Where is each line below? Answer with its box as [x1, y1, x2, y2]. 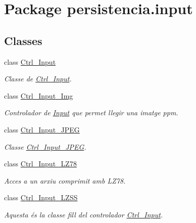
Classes [4, 32, 42, 48]
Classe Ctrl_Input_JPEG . [4, 141, 86, 152]
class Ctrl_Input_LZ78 [4, 158, 77, 169]
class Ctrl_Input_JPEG [4, 124, 80, 135]
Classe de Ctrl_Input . [4, 73, 72, 84]
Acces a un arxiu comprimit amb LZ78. [4, 175, 126, 186]
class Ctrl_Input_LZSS [4, 192, 78, 203]
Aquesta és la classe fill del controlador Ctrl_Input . [4, 209, 163, 219]
